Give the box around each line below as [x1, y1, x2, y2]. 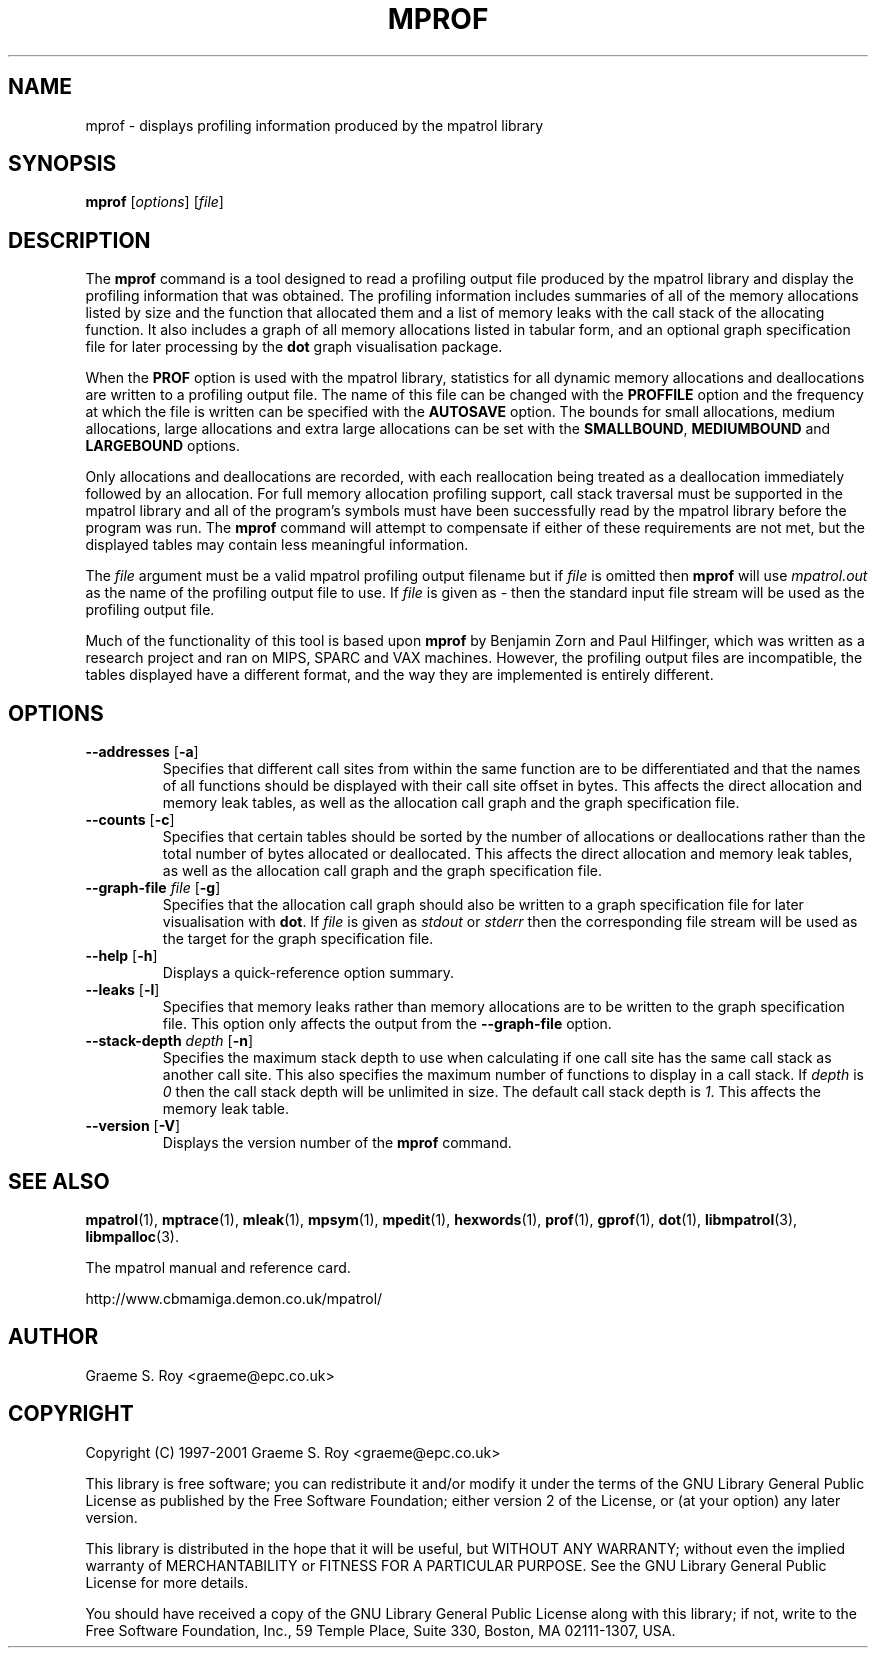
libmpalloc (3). [85, 1227, 179, 1245]
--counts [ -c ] [85, 811, 175, 829]
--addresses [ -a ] [85, 743, 199, 761]
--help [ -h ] [85, 947, 158, 965]
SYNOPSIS [8, 151, 117, 177]
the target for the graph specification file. [162, 930, 434, 948]
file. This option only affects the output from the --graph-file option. [162, 1015, 612, 1033]
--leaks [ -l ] [85, 981, 160, 999]
